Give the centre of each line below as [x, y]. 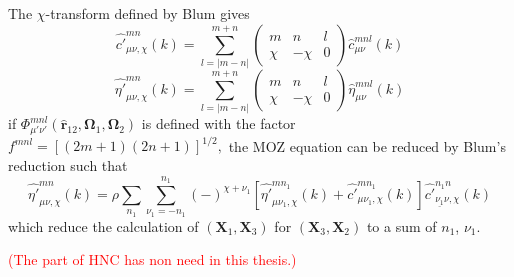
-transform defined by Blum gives [147, 13]
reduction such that [68, 165]
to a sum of [401, 225]
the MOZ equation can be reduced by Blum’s [367, 145]
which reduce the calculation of [103, 225]
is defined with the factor [218, 123]
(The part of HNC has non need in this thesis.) [152, 259]
